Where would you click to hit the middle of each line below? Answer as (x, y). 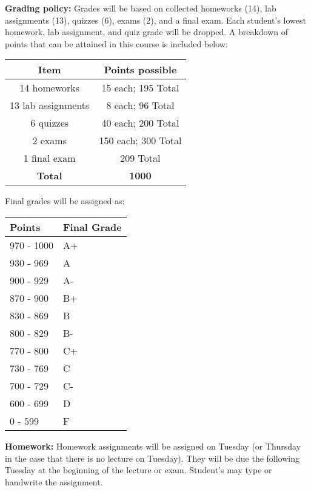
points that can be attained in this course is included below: (116, 43)
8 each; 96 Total (140, 105)
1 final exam (49, 158)
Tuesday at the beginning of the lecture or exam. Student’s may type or (139, 470)
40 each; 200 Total (140, 123)
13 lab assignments (50, 105)
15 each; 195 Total (140, 88)
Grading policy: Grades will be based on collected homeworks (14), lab (141, 8)
